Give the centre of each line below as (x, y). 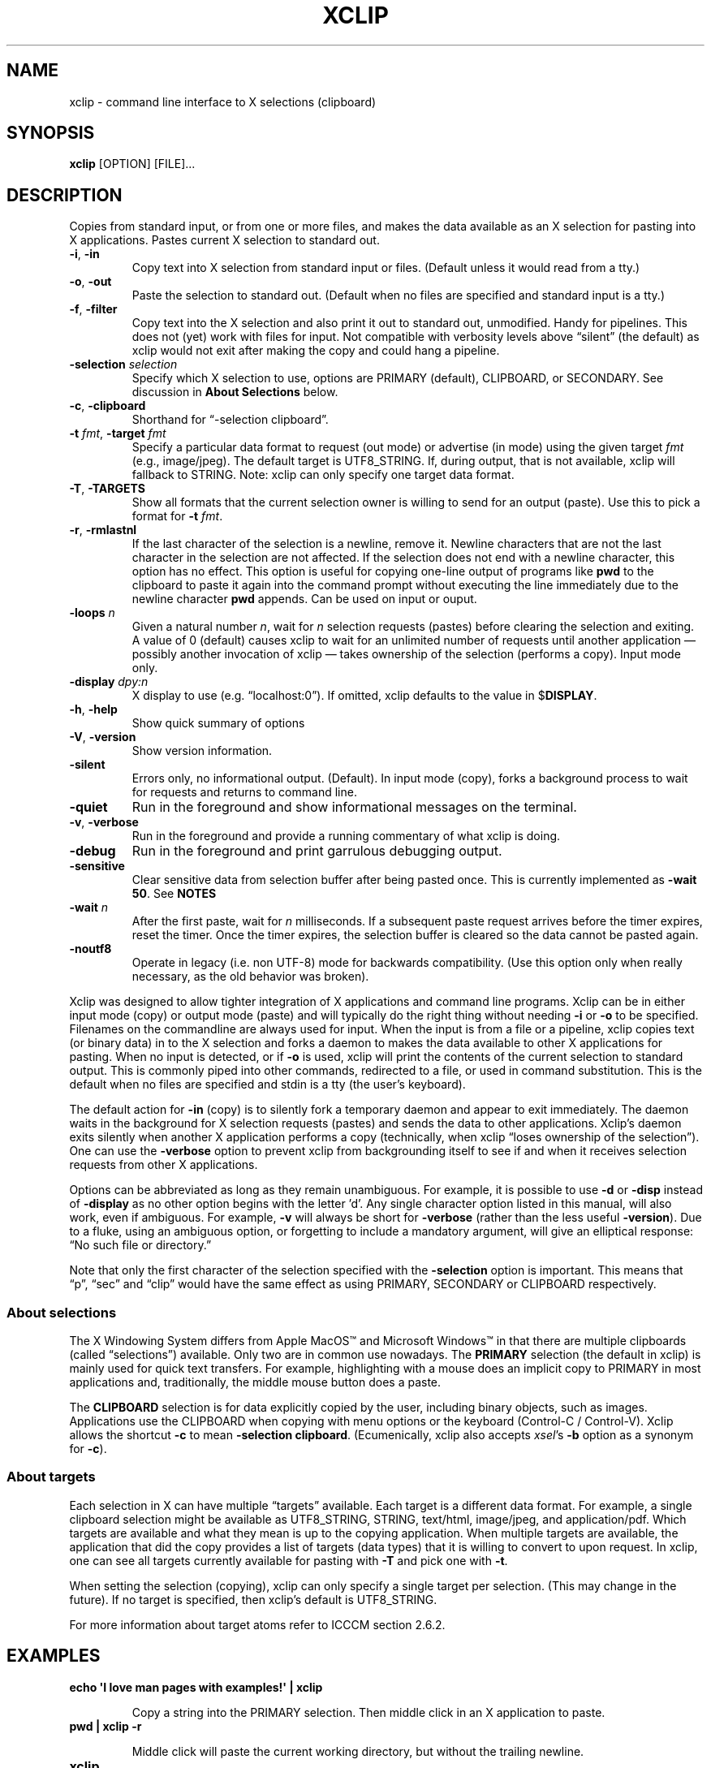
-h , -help (93, 709)
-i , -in (84, 254)
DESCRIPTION (65, 195)
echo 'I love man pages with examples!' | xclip (196, 1687)
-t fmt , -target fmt (118, 433)
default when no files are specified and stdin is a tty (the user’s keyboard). (267, 1085)
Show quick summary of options (218, 723)
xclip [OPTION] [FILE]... (132, 164)
